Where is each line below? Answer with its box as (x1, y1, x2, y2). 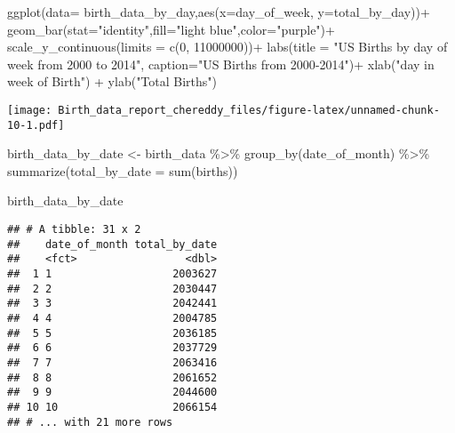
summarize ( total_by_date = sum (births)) (7, 161, 238, 180)
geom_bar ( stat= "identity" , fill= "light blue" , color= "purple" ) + (7, 20, 335, 38)
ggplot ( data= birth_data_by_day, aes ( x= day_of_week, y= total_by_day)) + (7, 3, 430, 20)
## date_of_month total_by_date (7, 237, 218, 251)
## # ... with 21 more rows (7, 415, 173, 429)
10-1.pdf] (7, 118, 65, 132)
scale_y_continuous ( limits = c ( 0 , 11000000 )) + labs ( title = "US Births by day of (7, 37, 448, 56)
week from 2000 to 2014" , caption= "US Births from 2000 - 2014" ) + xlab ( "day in (7, 54, 435, 73)
